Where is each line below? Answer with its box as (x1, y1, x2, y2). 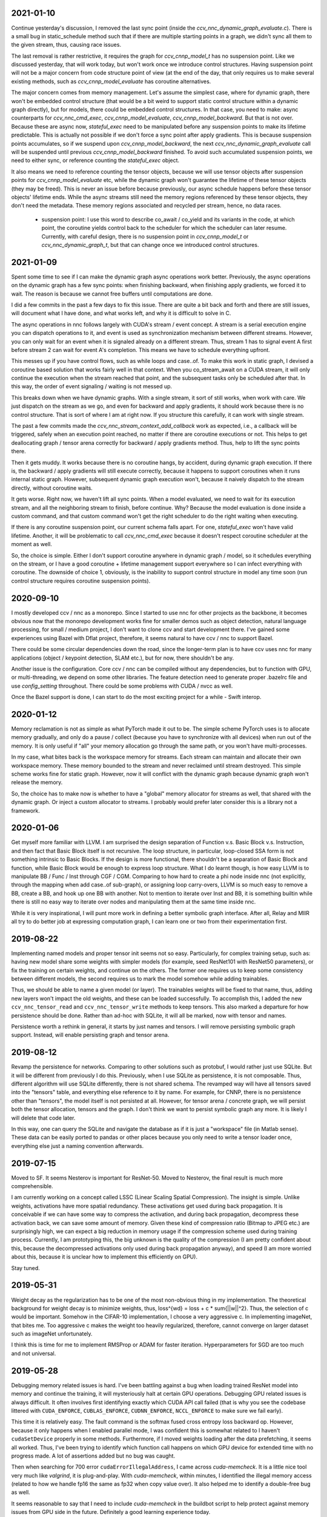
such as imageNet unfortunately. (11, 1330, 93, 1337)
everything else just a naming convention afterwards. (11, 1142, 144, 1149)
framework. (11, 807, 41, 814)
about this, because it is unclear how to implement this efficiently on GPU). (11, 1253, 198, 1260)
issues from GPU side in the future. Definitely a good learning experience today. (11, 1509, 211, 1516)
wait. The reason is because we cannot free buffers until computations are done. (11, 290, 213, 297)
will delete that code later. (11, 1114, 76, 1121)
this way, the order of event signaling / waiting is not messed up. (11, 383, 173, 390)
